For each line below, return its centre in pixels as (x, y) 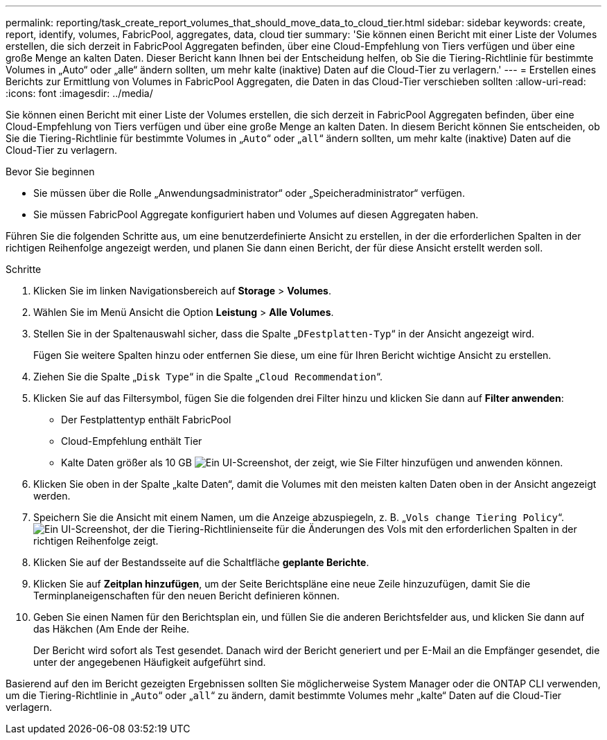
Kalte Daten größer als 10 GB (126, 462)
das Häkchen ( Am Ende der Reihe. (112, 629)
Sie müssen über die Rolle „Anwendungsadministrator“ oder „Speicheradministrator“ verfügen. (249, 193)
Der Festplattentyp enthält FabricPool (146, 420)
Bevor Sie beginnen (50, 171)
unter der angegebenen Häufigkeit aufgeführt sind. (150, 662)
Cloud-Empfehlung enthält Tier (132, 441)
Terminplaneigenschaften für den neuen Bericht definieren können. (187, 596)
